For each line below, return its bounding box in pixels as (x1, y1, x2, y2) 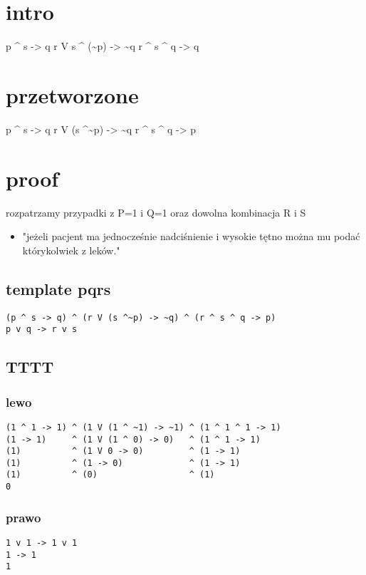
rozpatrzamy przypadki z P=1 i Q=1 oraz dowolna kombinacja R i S (6, 204, 306, 219)
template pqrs (6, 277, 111, 299)
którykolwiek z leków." (22, 242, 120, 257)
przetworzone (6, 80, 139, 109)
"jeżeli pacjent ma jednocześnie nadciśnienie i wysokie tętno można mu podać (22, 229, 360, 244)
